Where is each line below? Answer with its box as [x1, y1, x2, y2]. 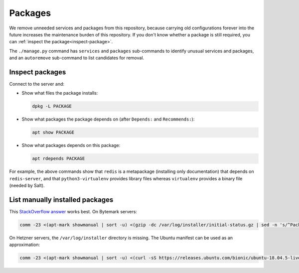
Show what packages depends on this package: [21, 142, 121, 148]
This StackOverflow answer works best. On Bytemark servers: [9, 209, 137, 214]
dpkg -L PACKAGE [32, 104, 72, 109]
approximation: [9, 242, 40, 248]
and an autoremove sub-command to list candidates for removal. [9, 55, 145, 61]
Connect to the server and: [9, 81, 65, 87]
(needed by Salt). [9, 182, 45, 189]
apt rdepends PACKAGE [32, 156, 85, 161]
